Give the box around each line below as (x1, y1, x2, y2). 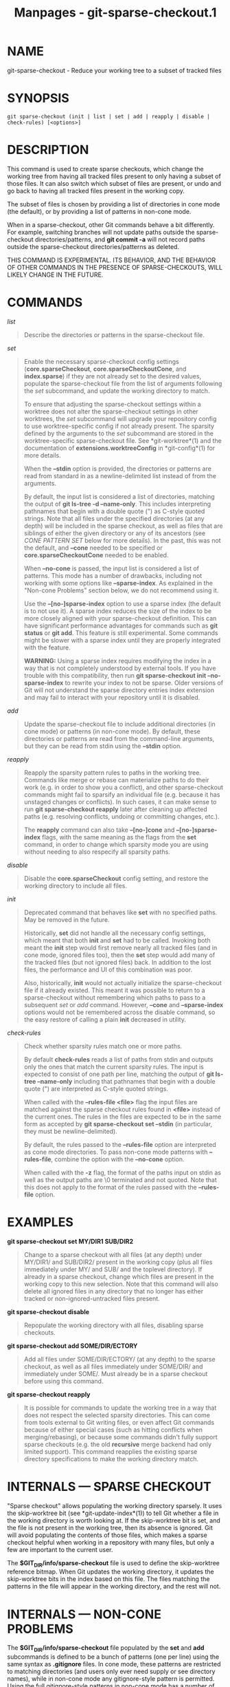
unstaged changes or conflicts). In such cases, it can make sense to (23, 797, 217, 806)
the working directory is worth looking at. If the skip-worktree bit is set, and (7, 1516, 221, 1525)
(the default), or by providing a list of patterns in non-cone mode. (7, 207, 192, 215)
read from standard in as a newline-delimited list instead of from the (23, 471, 216, 480)
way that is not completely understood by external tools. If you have (23, 664, 216, 672)
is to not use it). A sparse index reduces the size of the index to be (23, 607, 211, 615)
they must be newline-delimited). (23, 1127, 118, 1135)
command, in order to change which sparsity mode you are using (23, 840, 209, 848)
